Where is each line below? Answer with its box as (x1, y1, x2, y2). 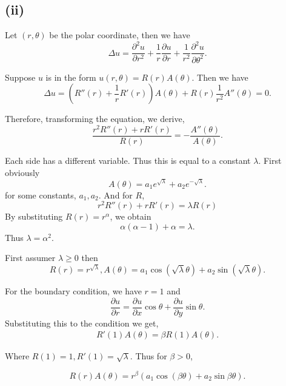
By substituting (5, 210, 63, 223)
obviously (5, 166, 40, 178)
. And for (98, 188, 133, 201)
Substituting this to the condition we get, (5, 316, 159, 329)
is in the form (45, 70, 96, 83)
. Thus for (130, 350, 167, 362)
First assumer (5, 251, 56, 264)
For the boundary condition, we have (5, 285, 142, 297)
